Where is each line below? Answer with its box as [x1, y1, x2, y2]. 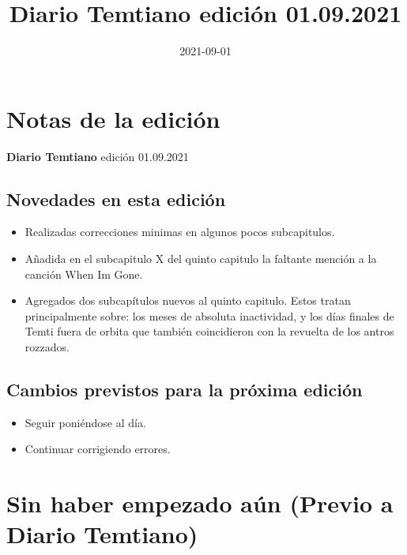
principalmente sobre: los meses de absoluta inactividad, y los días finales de [24, 307, 394, 324]
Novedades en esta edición [6, 186, 226, 211]
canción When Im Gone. [24, 265, 143, 282]
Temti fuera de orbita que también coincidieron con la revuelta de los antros [24, 323, 394, 339]
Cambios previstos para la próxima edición [6, 377, 363, 401]
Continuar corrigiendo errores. [24, 441, 171, 457]
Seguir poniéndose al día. [24, 414, 146, 430]
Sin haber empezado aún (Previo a [6, 487, 394, 519]
